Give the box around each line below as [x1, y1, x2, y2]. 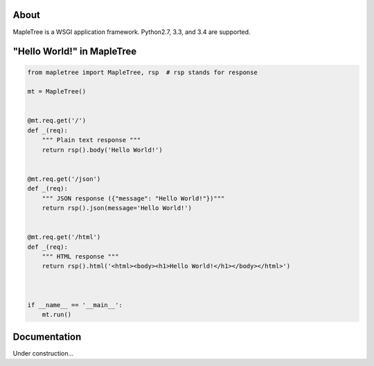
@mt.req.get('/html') [27, 233, 101, 241]
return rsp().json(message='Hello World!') [42, 204, 192, 211]
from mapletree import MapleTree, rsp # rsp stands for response [27, 68, 258, 76]
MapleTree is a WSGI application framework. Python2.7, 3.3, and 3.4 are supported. [12, 28, 251, 36]
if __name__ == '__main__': [27, 301, 123, 308]
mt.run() [42, 311, 72, 319]
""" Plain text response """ [42, 136, 141, 144]
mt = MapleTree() [27, 87, 87, 96]
